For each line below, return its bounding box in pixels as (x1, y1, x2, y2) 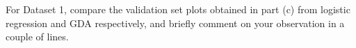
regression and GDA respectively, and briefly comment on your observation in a (6, 15, 345, 30)
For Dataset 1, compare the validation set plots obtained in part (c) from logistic (6, 2, 350, 16)
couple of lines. (6, 29, 69, 44)
